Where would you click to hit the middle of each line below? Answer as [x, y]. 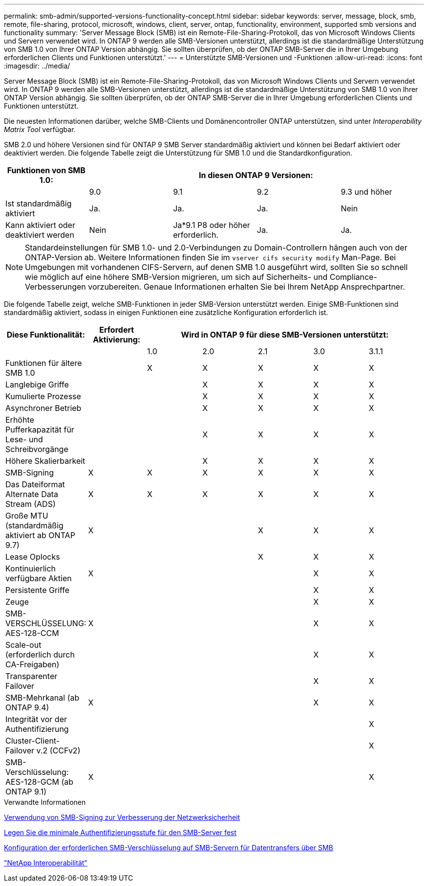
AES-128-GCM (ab [39, 782]
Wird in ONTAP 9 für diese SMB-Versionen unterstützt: [285, 335]
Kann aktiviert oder [40, 225]
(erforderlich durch [40, 655]
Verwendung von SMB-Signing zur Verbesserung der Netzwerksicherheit [122, 817]
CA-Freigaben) [32, 664]
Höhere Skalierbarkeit [45, 461]
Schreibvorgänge [37, 449]
